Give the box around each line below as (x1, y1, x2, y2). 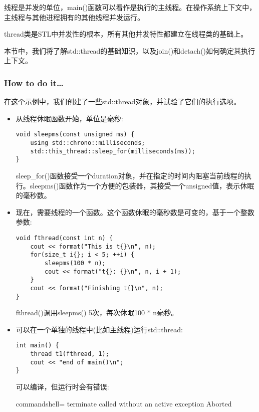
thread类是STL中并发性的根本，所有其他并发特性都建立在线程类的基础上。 (4, 29, 248, 39)
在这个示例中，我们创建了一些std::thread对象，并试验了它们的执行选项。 (4, 96, 241, 107)
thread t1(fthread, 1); (30, 350, 109, 358)
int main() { (16, 342, 59, 349)
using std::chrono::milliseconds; (30, 139, 145, 147)
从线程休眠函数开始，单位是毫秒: (16, 113, 123, 123)
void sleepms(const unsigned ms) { (16, 131, 135, 138)
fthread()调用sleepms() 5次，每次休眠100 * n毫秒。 (16, 307, 178, 318)
